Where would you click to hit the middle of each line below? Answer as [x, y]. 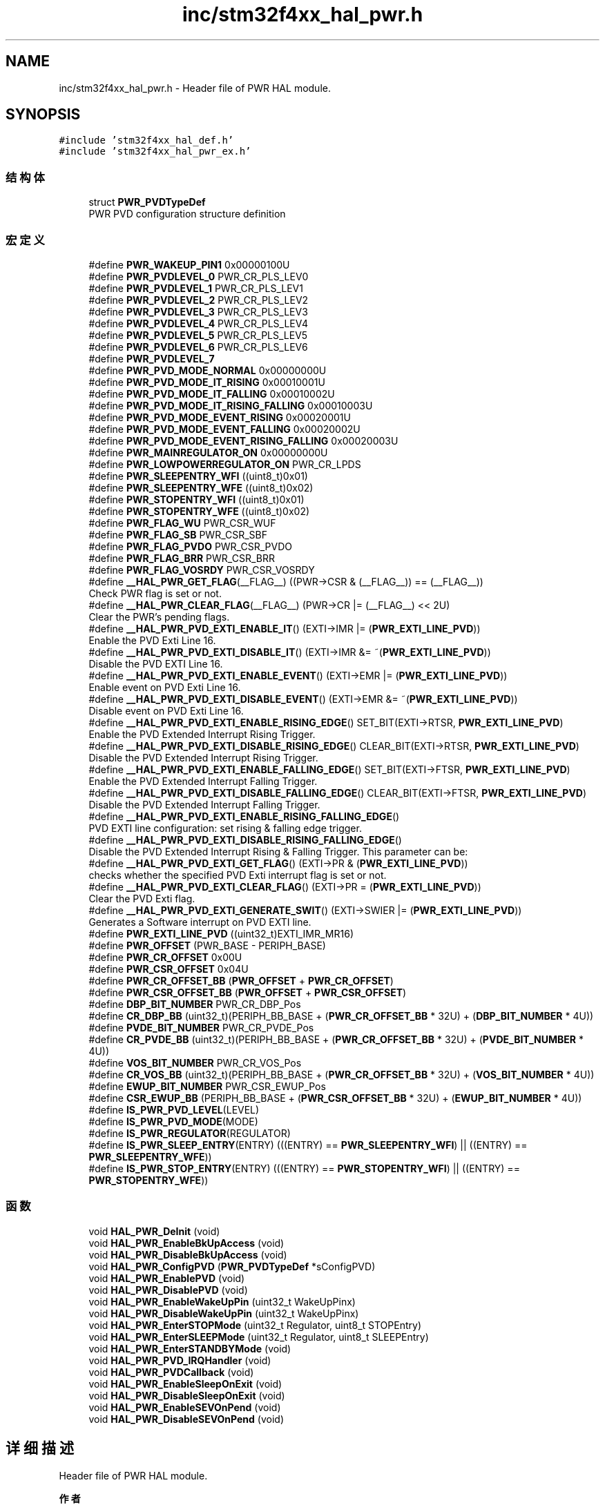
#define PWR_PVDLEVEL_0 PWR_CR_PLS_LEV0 [199, 276]
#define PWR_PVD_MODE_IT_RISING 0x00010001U [207, 382]
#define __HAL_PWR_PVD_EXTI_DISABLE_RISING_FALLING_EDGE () [245, 839]
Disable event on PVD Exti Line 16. [166, 710]
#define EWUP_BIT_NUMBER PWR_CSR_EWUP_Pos [207, 1086]
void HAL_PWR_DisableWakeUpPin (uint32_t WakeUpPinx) [224, 1313]
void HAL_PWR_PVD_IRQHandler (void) [180, 1360]
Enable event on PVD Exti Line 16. [165, 687]
